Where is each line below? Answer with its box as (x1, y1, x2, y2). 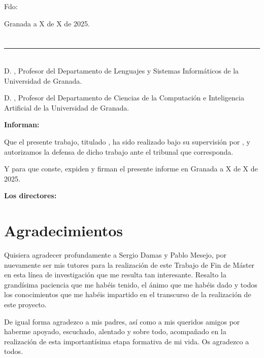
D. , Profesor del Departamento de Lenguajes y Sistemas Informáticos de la (4, 65, 239, 76)
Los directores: (4, 190, 57, 201)
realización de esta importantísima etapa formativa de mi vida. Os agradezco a (4, 336, 249, 346)
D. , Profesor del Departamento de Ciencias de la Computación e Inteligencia (4, 92, 244, 103)
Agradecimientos (4, 220, 123, 241)
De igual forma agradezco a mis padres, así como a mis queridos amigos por (4, 316, 240, 327)
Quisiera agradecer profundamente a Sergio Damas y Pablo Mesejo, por (4, 249, 226, 260)
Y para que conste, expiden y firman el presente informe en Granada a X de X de (4, 163, 258, 174)
